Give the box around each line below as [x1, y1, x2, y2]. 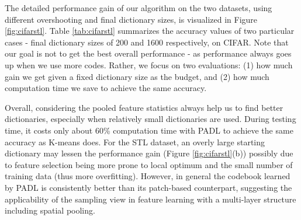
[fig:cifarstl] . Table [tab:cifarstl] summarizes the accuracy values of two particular [5, 25, 295, 37]
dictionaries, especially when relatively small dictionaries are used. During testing [5, 113, 296, 125]
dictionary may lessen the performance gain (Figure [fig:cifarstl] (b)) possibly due [5, 147, 293, 159]
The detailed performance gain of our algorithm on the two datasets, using [5, 2, 272, 13]
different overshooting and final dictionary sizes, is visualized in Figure [5, 13, 258, 25]
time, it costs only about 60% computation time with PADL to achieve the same [5, 124, 293, 136]
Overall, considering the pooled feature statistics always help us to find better [5, 101, 283, 113]
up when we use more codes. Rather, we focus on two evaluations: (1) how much [5, 58, 293, 71]
